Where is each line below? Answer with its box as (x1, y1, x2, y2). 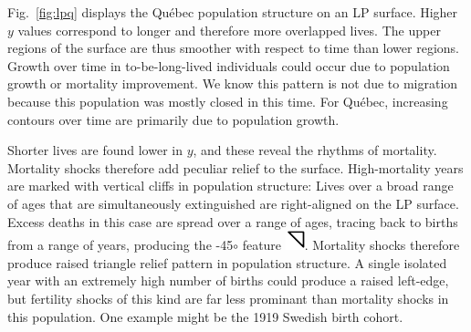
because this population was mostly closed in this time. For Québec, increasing (7, 91, 448, 110)
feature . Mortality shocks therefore (242, 235, 460, 254)
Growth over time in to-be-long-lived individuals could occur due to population (7, 56, 450, 75)
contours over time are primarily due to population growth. (7, 109, 340, 129)
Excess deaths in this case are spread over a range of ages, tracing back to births (7, 212, 458, 231)
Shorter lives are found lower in (7, 140, 183, 160)
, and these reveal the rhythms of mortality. (193, 140, 437, 160)
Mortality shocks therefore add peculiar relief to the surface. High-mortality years (7, 158, 464, 177)
